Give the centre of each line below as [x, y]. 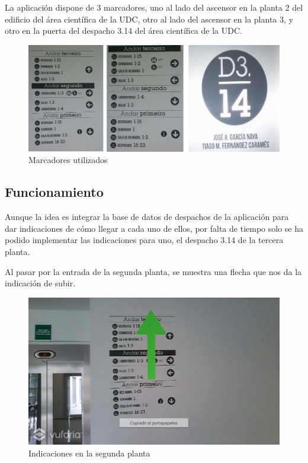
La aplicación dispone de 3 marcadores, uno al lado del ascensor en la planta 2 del [154, 7]
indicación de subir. [40, 283]
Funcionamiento [54, 192]
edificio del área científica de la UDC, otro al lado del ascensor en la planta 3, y [149, 19]
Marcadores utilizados [68, 160]
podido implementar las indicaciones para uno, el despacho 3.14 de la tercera [144, 240]
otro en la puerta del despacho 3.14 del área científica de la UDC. [123, 31]
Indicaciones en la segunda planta [89, 453]
